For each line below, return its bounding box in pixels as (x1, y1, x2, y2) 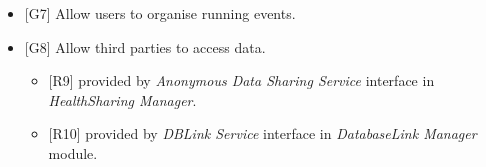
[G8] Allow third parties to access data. (24, 36, 266, 57)
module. (48, 142, 98, 163)
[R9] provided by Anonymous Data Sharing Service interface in (48, 70, 435, 91)
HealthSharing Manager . (48, 89, 197, 110)
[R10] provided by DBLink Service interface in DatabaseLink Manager (48, 123, 477, 144)
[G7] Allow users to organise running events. (24, 3, 296, 23)
